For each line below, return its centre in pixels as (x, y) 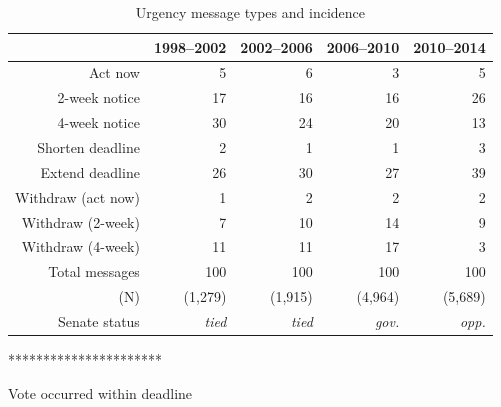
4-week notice (98, 122)
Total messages (94, 271)
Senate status (99, 320)
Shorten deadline (88, 146)
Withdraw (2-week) (80, 221)
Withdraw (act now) (77, 196)
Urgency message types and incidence (250, 12)
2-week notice (98, 97)
